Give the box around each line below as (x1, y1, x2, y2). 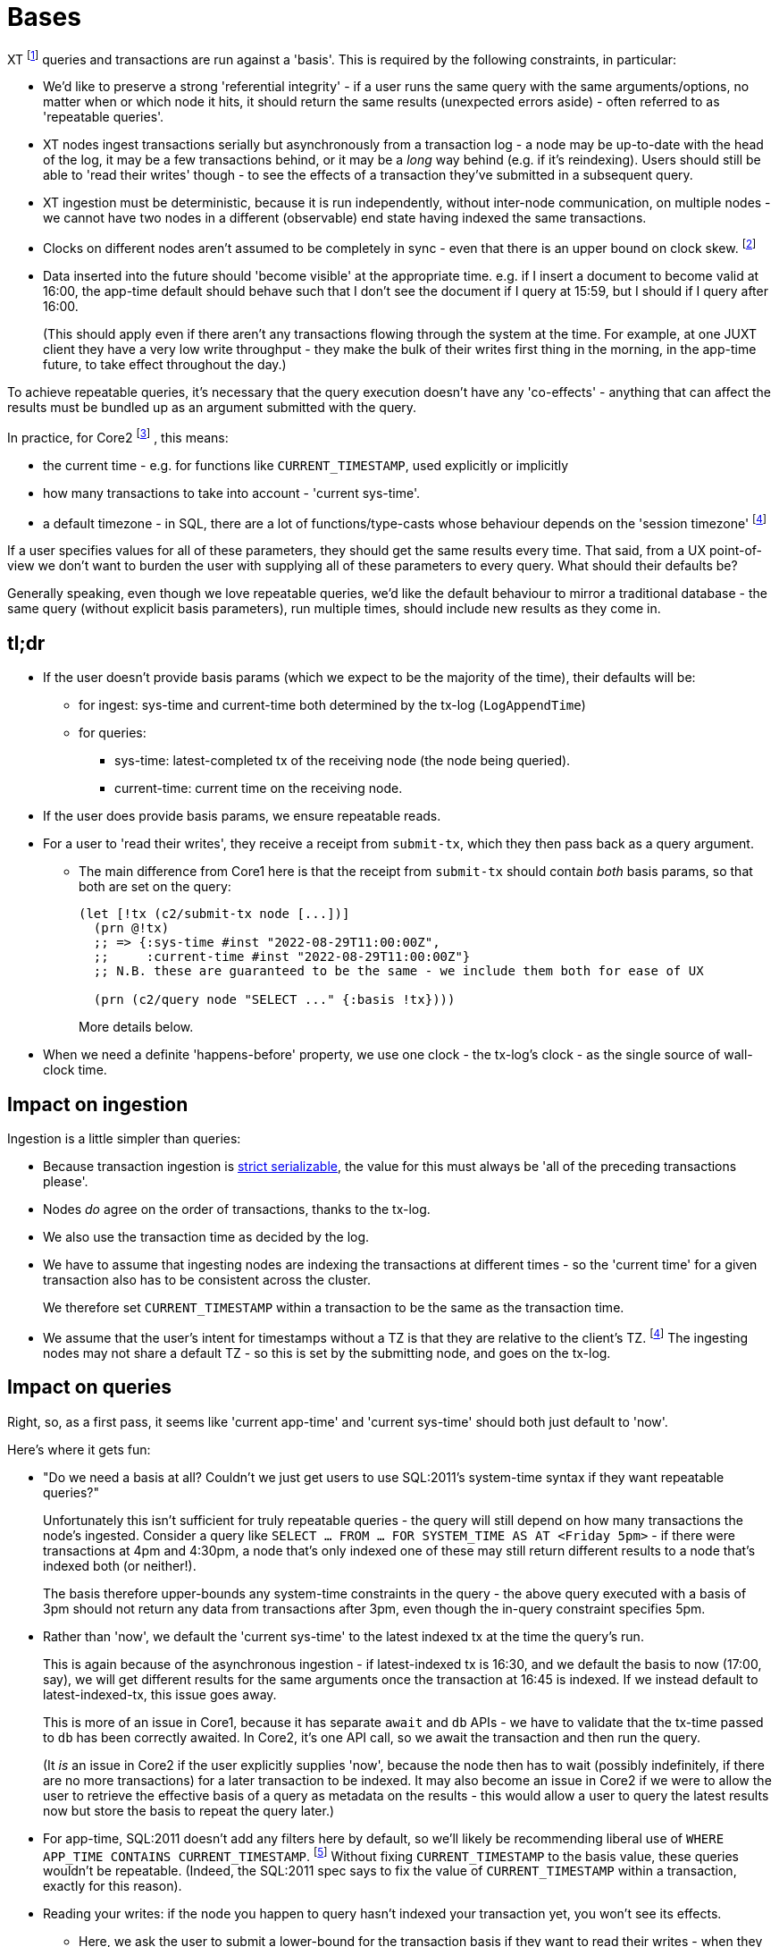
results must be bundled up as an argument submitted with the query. (7, 400, 417, 416)
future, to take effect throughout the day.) (43, 357, 287, 373)
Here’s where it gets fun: (7, 1441, 151, 1457)
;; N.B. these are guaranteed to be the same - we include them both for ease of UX (93, 964, 704, 979)
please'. (43, 1174, 88, 1190)
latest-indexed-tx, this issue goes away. (43, 1686, 277, 1702)
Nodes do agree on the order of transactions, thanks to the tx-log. (43, 1201, 431, 1218)
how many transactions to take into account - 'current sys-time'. (43, 485, 421, 501)
